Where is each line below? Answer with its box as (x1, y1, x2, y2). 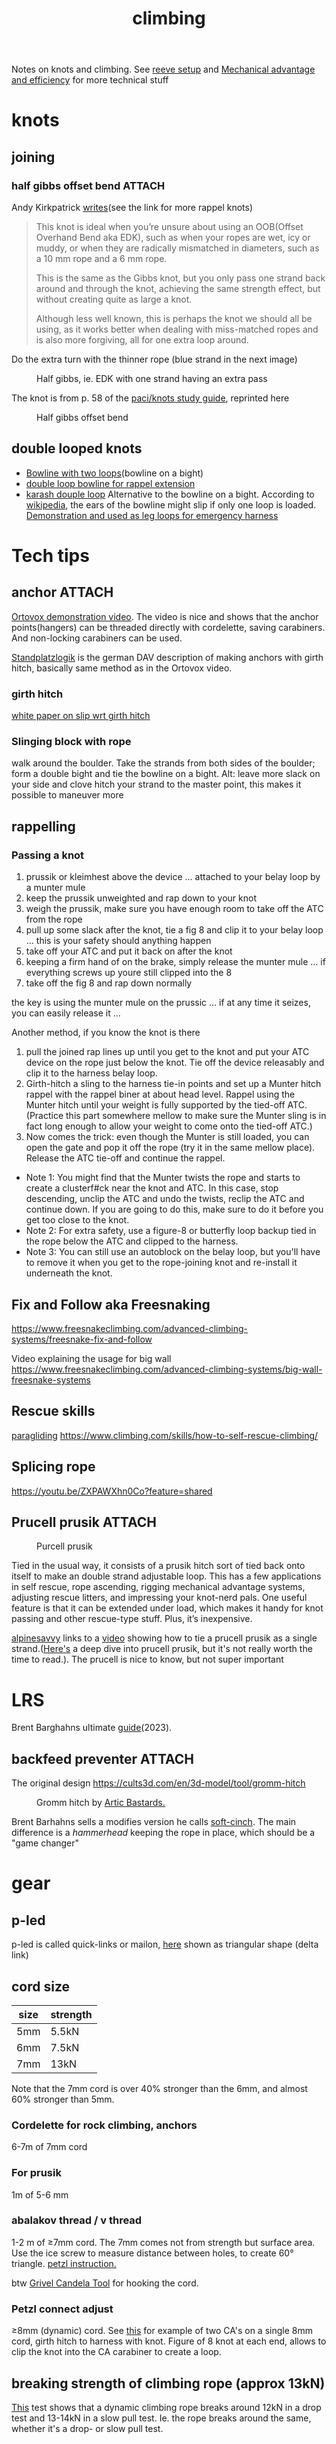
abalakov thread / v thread (11, 2213, 143, 2227)
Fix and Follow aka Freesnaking (11, 1296, 211, 1313)
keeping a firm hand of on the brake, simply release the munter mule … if (25, 956, 326, 968)
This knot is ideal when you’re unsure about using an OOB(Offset (35, 221, 304, 233)
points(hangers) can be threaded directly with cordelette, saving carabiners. (11, 621, 326, 633)
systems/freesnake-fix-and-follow (11, 1333, 153, 1345)
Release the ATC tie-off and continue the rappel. (25, 1152, 226, 1164)
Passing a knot (11, 848, 85, 862)
